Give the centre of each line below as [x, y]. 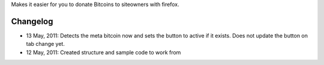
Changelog [32, 21]
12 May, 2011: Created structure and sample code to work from [103, 52]
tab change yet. [46, 44]
